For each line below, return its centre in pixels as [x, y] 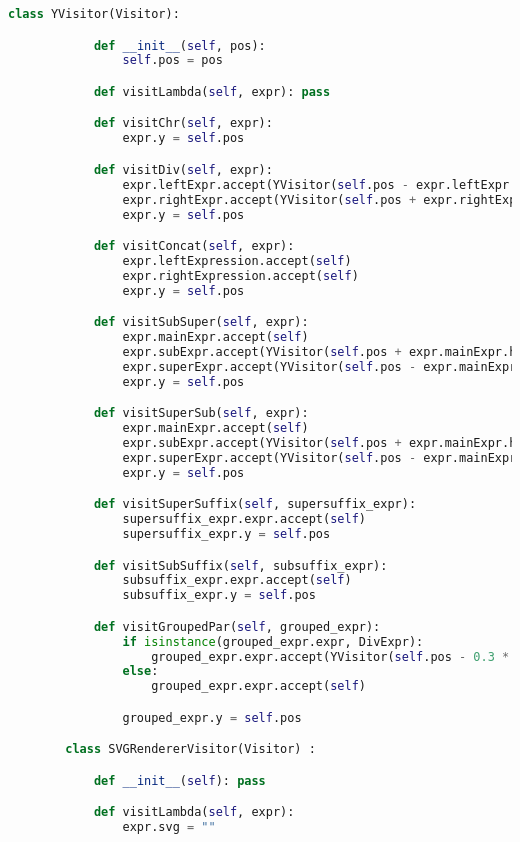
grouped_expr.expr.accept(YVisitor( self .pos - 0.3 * [330, 656]
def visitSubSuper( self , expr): [201, 322]
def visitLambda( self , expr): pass [212, 91]
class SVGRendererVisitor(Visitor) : [190, 749]
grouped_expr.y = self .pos [212, 717]
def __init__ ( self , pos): [179, 45]
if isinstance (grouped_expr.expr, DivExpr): [273, 641]
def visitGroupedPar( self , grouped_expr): [237, 626]
